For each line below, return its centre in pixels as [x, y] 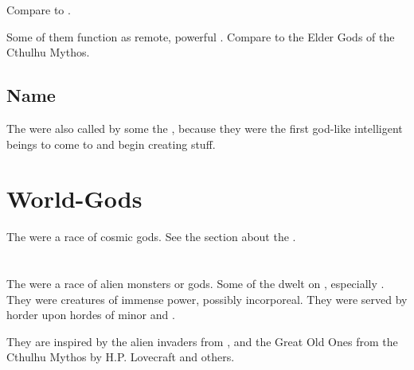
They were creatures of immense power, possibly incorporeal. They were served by [207, 299]
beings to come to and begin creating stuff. [111, 144]
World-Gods [74, 199]
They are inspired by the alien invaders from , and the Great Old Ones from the [202, 341]
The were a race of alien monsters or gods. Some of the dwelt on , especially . [195, 284]
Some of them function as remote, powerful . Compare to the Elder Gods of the [201, 36]
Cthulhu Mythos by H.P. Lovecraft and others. [121, 357]
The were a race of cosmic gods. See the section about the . [151, 237]
